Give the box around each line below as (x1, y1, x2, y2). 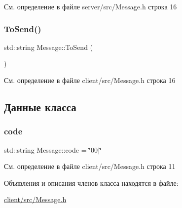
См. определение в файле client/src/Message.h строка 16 (4, 75, 176, 85)
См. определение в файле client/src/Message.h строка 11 (4, 161, 176, 171)
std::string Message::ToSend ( (4, 42, 93, 52)
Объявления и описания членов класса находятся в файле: (4, 177, 179, 188)
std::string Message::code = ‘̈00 (4, 144, 98, 155)
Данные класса (4, 99, 76, 114)
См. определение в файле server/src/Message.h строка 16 (4, 1, 177, 11)
